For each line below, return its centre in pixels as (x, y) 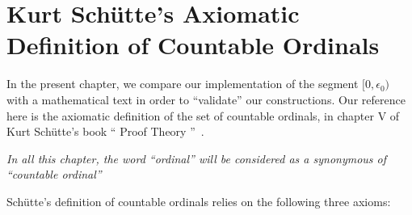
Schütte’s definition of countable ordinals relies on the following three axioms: (199, 201)
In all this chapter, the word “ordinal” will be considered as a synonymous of (197, 158)
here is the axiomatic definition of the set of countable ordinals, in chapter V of (203, 115)
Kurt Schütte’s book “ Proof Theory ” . (105, 131)
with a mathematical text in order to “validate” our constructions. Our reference (206, 99)
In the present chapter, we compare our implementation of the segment (183, 84)
